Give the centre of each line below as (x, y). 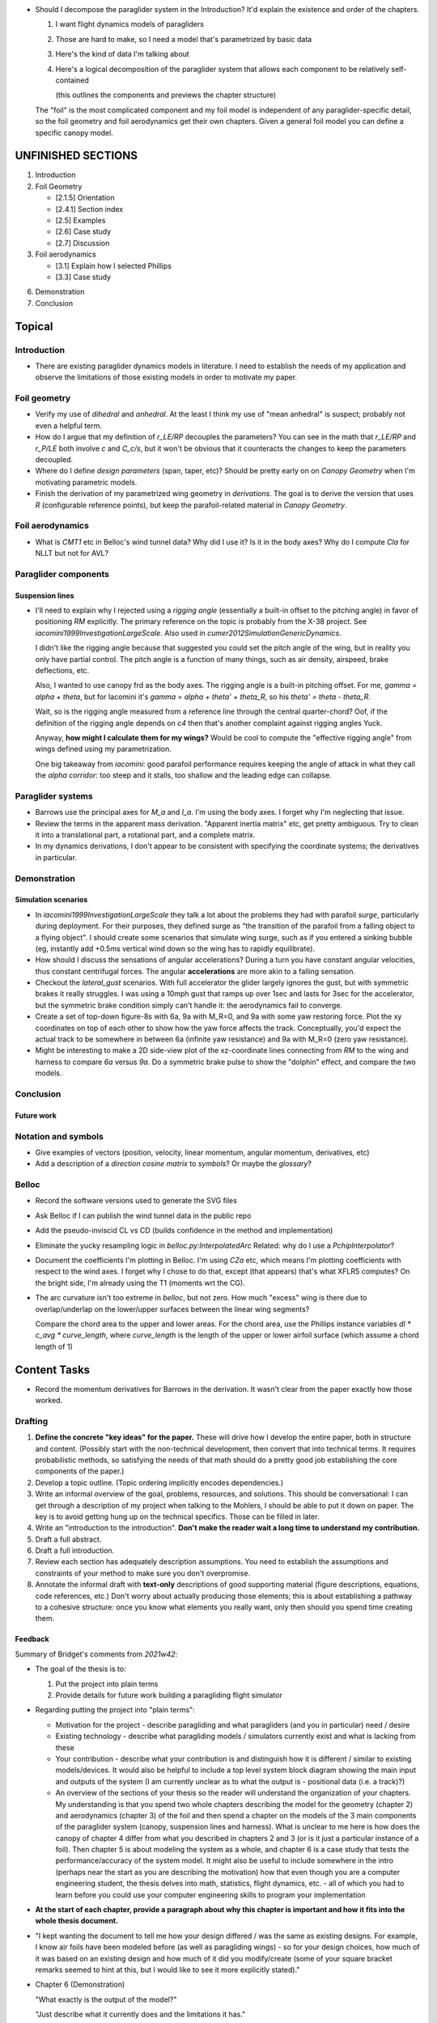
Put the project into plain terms (107, 1684)
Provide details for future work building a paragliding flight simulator (169, 1695)
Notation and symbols (59, 1136)
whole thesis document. (77, 1921)
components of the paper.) (80, 1471)
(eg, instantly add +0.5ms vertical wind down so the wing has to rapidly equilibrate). (175, 948)
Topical (34, 327)
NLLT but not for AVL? (72, 553)
